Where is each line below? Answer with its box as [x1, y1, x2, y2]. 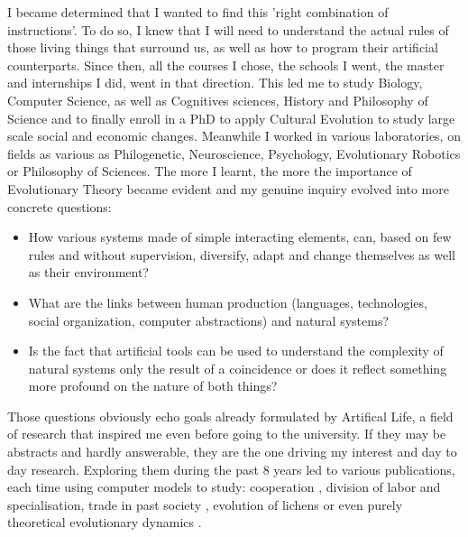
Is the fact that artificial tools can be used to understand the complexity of [28, 341, 444, 360]
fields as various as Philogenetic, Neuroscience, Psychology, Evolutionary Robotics [7, 144, 461, 162]
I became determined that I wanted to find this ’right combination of [7, 3, 389, 21]
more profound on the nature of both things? [28, 376, 278, 395]
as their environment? [28, 263, 149, 282]
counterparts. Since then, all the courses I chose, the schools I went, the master [7, 55, 445, 74]
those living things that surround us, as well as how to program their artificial [7, 38, 438, 57]
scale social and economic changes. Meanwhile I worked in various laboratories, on [7, 126, 461, 145]
